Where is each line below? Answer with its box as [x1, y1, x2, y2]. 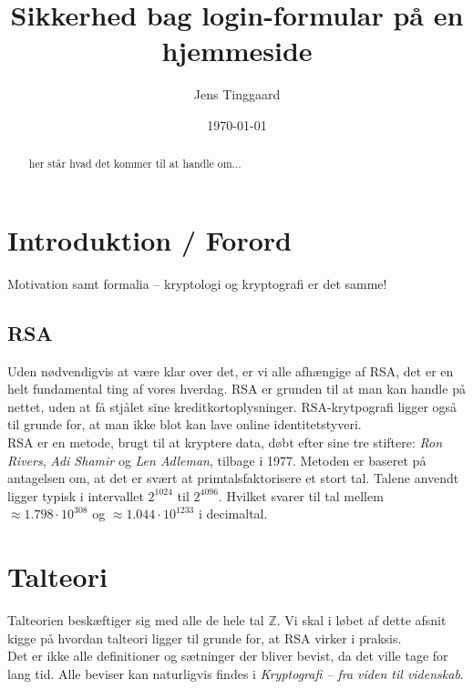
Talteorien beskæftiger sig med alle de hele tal [7, 611, 264, 630]
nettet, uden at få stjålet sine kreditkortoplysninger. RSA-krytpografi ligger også [7, 396, 458, 416]
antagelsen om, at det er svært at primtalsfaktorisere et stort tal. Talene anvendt [7, 468, 459, 488]
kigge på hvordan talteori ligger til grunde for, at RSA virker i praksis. [7, 628, 402, 647]
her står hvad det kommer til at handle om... [28, 156, 242, 171]
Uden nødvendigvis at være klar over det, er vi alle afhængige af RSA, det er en [7, 361, 454, 380]
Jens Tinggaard [193, 85, 281, 104]
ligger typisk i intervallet [7, 486, 144, 505]
